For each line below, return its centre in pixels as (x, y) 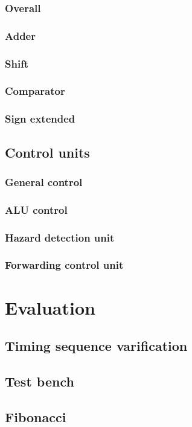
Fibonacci (36, 416)
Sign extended (40, 119)
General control (44, 181)
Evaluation (50, 307)
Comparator (35, 91)
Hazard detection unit (60, 237)
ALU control (36, 209)
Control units (47, 152)
